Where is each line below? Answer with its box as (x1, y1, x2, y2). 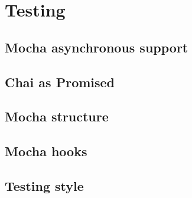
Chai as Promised (5, 72, 115, 91)
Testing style (5, 176, 84, 194)
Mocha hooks (5, 142, 87, 160)
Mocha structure (5, 107, 109, 126)
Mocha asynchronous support (5, 38, 188, 56)
